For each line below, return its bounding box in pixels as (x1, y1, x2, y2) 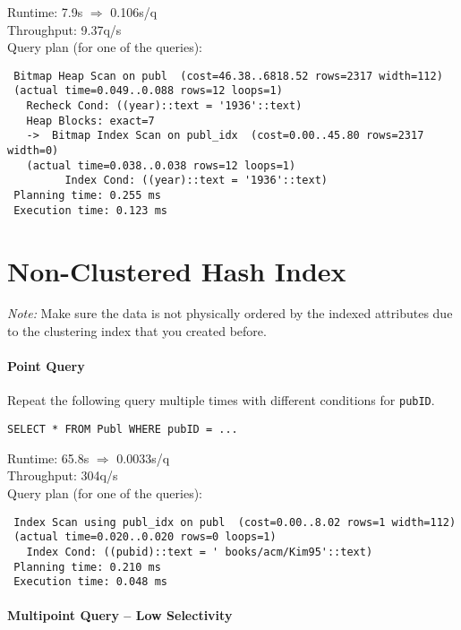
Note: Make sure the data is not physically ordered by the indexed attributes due (7, 304, 453, 323)
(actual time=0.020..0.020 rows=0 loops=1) (13, 531, 277, 544)
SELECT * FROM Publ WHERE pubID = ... (7, 423, 238, 436)
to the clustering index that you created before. (7, 322, 267, 341)
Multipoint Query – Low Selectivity (7, 606, 233, 625)
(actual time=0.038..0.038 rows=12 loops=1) (26, 159, 296, 172)
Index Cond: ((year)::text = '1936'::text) (64, 174, 328, 187)
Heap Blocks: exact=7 (26, 114, 155, 127)
